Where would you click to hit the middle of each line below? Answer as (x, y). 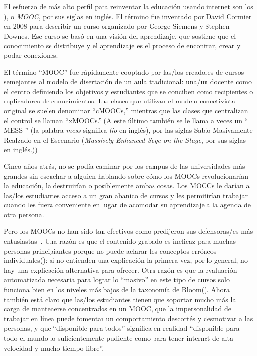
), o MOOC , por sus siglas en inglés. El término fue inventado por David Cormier (128, 16)
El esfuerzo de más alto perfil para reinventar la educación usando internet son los (128, 6)
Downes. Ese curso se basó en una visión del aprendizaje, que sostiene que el (120, 35)
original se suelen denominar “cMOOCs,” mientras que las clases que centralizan (126, 110)
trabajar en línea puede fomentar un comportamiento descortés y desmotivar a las (128, 318)
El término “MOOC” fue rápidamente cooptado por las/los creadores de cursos (124, 72)
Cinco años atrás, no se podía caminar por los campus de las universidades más (125, 166)
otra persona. (24, 214)
